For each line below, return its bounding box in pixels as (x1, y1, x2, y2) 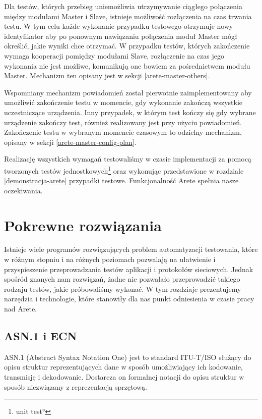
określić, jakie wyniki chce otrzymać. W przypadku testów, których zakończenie (4, 40, 250, 51)
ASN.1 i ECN (4, 328, 77, 344)
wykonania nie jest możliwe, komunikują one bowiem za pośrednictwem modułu (4, 60, 250, 71)
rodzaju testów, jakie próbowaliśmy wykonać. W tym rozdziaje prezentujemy (4, 283, 241, 294)
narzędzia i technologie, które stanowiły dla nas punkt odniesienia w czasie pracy (4, 293, 254, 304)
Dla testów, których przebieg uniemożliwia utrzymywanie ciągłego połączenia (4, 1, 242, 11)
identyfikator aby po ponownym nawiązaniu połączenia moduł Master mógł (4, 30, 237, 41)
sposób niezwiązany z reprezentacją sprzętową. (4, 381, 147, 392)
